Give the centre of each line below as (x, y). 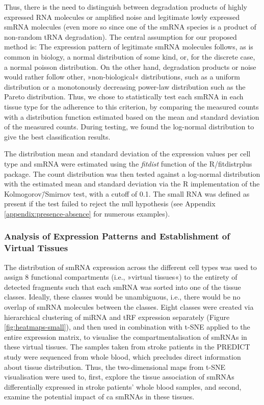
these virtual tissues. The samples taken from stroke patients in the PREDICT (127, 347)
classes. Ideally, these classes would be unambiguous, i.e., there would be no (122, 297)
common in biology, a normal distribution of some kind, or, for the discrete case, (130, 56)
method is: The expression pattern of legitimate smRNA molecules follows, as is (129, 47)
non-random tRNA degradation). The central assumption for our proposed (121, 36)
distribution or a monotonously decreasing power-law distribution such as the (125, 86)
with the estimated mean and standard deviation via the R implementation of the (132, 184)
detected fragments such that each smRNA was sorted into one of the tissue (123, 287)
